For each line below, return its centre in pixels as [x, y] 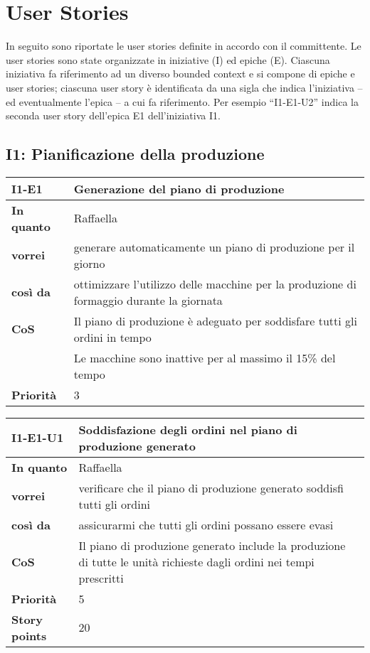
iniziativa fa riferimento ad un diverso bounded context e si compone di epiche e [180, 74]
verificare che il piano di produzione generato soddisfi [211, 487]
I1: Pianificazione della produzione [135, 154]
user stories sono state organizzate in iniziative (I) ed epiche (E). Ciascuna [168, 59]
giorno [89, 263]
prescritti [101, 578]
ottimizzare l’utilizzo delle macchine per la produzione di [215, 284]
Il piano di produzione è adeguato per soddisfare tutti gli [215, 320]
